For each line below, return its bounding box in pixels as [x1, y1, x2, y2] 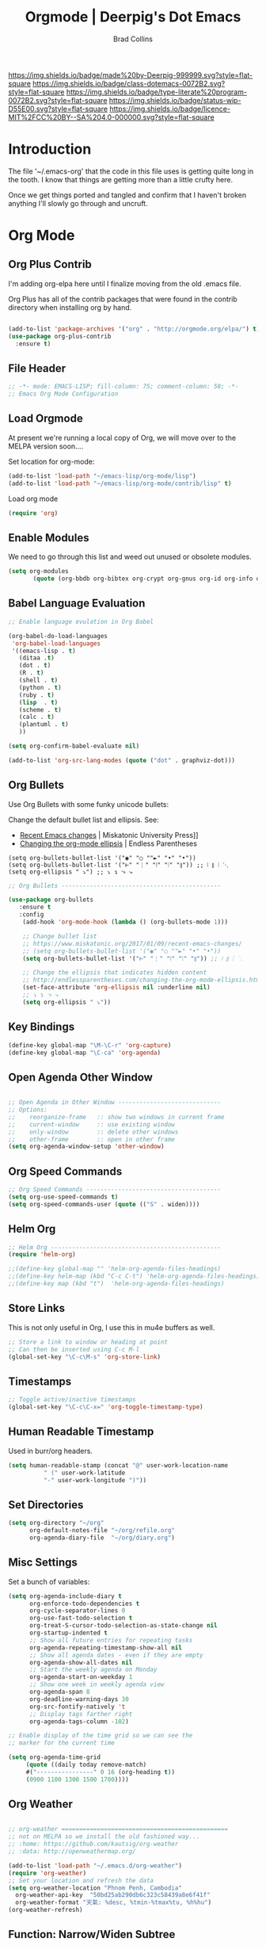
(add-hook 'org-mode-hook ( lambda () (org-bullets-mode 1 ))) [22, 918, 228, 927]
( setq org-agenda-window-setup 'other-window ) [8, 1142, 165, 1151]
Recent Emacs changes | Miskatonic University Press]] [19, 830, 199, 839]
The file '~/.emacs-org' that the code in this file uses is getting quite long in [8, 166, 254, 176]
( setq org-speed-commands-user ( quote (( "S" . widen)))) [8, 1200, 200, 1208]
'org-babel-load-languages [11, 639, 101, 648]
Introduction [8, 140, 92, 159]
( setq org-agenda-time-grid [8, 1753, 101, 1761]
